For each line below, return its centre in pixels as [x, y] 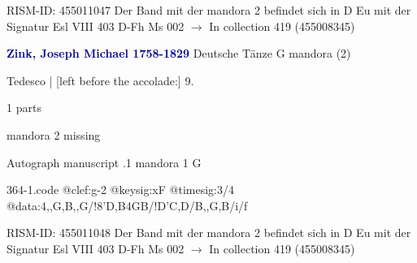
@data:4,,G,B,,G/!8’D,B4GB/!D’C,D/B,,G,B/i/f [127, 205]
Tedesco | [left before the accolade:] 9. [100, 80]
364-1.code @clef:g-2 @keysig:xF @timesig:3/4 [120, 190]
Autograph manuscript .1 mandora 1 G [104, 162]
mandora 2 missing [54, 134]
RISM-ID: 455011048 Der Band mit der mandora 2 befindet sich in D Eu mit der [209, 233]
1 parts [24, 108]
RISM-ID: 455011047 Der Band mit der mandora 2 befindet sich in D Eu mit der [209, 10]
